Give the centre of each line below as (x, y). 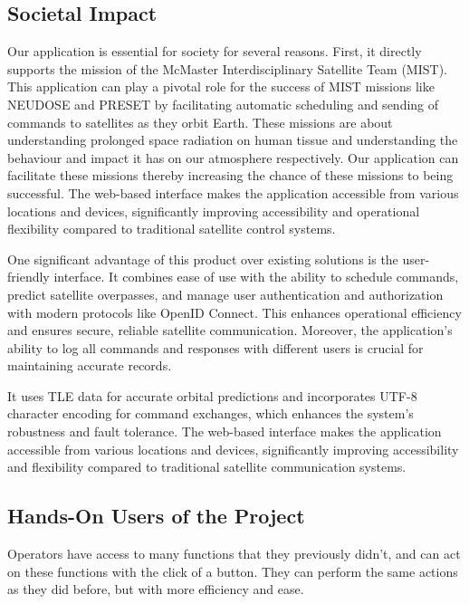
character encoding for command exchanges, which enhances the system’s (211, 413)
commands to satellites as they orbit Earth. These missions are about (200, 122)
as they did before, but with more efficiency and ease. (156, 589)
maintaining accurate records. (90, 365)
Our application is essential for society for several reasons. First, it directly (215, 51)
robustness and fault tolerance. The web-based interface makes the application (225, 431)
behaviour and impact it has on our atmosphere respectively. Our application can (233, 157)
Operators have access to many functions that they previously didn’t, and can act (234, 554)
